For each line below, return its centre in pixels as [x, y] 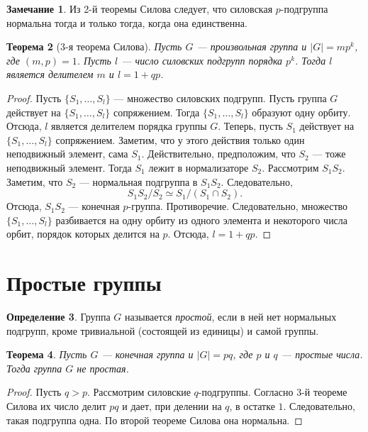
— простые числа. [322, 354]
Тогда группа [34, 368]
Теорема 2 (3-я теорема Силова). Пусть [94, 46]
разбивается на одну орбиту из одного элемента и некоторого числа [202, 220]
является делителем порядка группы [129, 126]
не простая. [103, 368]
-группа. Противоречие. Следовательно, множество [238, 206]
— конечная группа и [147, 354]
